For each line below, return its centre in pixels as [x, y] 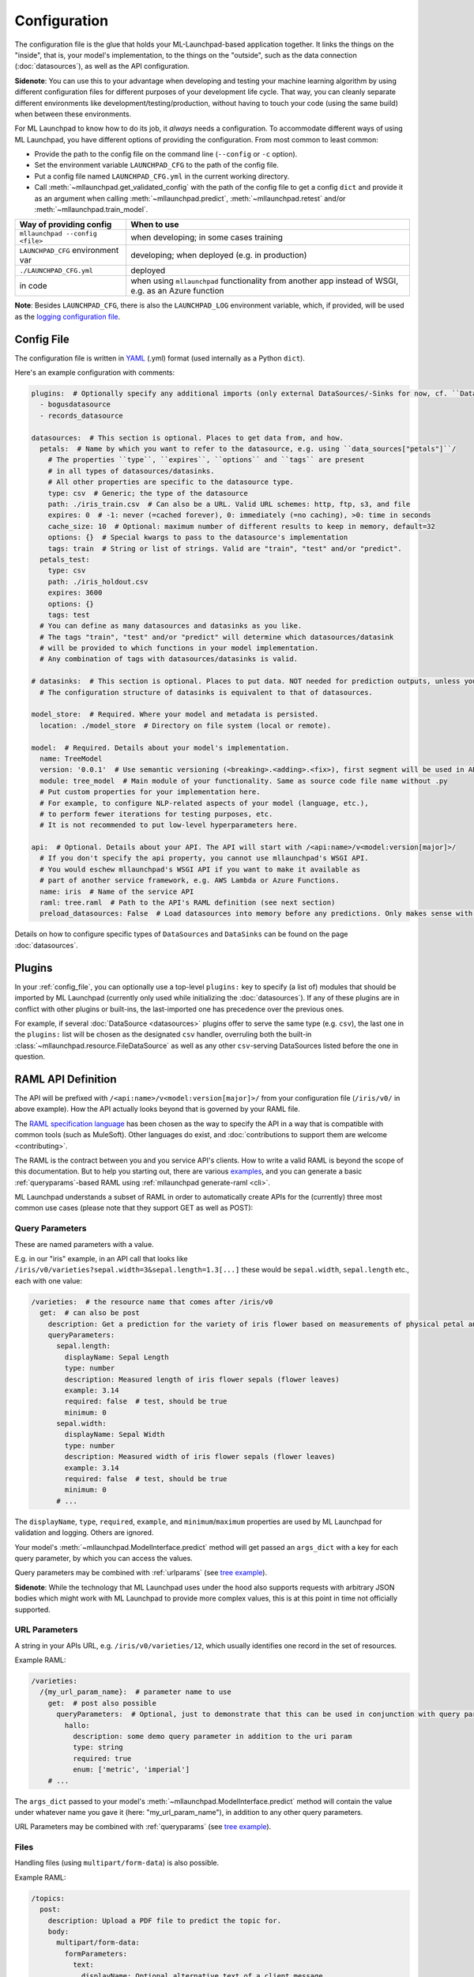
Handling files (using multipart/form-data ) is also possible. [117, 1863]
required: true [102, 1758]
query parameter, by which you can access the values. [103, 1558]
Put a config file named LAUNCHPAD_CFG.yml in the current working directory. [162, 176]
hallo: [77, 1725]
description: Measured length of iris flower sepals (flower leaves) [202, 1379]
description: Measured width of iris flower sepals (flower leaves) [200, 1457]
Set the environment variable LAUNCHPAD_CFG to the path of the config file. [157, 165]
